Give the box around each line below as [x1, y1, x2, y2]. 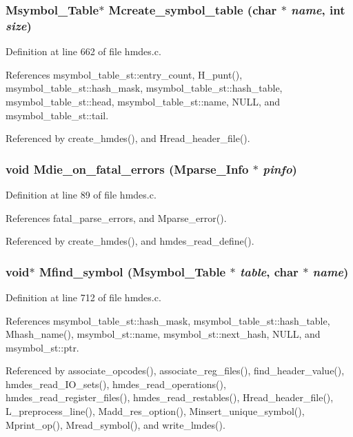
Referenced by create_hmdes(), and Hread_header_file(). [6, 131, 250, 145]
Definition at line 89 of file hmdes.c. [6, 187, 157, 201]
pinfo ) [263, 160, 297, 177]
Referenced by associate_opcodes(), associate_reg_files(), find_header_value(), [6, 363, 345, 378]
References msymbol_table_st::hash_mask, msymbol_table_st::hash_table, [6, 313, 330, 327]
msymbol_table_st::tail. [6, 108, 109, 122]
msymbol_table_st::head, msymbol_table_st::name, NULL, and [6, 94, 281, 108]
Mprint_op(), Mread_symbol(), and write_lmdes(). [6, 417, 225, 431]
